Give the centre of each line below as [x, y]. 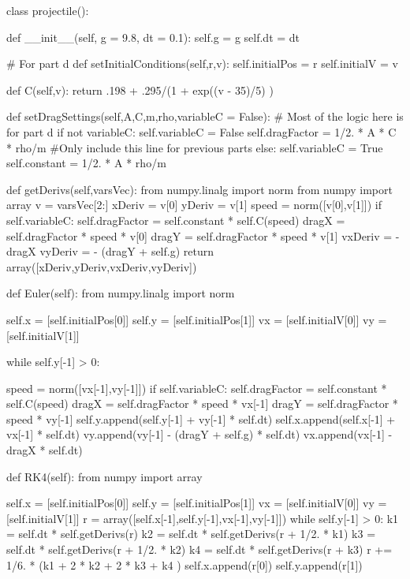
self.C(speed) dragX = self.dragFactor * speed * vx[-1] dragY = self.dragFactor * [202, 403]
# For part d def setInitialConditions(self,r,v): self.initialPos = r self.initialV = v [202, 64]
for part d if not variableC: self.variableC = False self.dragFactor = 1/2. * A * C [201, 131]
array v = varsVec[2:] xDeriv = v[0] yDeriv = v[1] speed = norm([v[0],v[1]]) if [194, 205]
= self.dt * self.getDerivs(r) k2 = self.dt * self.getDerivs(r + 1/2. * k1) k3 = [191, 534]
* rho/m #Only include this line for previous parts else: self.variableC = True [195, 147]
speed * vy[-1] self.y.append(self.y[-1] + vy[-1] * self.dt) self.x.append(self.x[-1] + [201, 418]
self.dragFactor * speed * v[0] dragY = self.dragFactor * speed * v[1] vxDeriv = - [203, 235]
